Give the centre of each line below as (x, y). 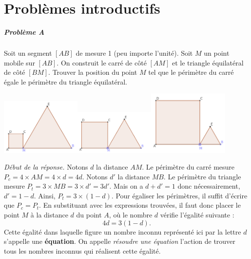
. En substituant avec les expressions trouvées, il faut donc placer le (140, 205)
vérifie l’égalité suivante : (197, 214)
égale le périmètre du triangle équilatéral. (66, 81)
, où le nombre (131, 214)
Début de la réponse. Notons (46, 166)
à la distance (49, 214)
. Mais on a (126, 186)
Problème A (24, 32)
